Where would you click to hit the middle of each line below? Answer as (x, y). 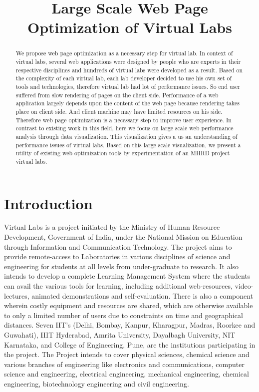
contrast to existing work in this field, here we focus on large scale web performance (125, 128)
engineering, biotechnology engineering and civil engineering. (97, 383)
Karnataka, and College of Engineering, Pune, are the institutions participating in (130, 344)
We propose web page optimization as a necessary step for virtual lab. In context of (124, 53)
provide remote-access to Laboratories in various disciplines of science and (117, 256)
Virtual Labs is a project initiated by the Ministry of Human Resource (112, 227)
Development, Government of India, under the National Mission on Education (123, 237)
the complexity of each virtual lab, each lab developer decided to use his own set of (124, 78)
